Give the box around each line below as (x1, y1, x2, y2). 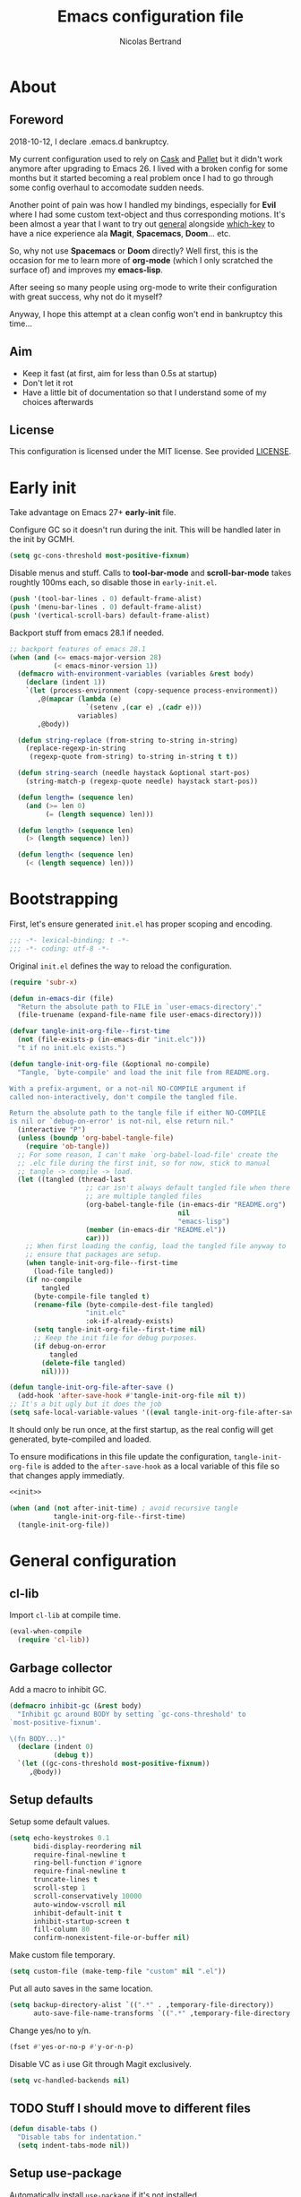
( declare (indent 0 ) (17, 1743, 94, 1752)
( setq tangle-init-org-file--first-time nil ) (32, 1325, 206, 1334)
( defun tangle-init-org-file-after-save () (9, 1383, 175, 1392)
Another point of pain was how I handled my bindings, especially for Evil (9, 199, 276, 210)
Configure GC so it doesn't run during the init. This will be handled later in (9, 524, 281, 535)
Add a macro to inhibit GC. (9, 1684, 107, 1694)
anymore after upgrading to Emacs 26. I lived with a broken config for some (9, 163, 288, 174)
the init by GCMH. (9, 534, 75, 545)
